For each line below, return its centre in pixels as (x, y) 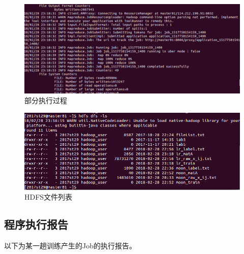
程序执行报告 (36, 224)
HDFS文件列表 (49, 197)
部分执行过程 (46, 100)
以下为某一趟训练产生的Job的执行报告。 (70, 246)
